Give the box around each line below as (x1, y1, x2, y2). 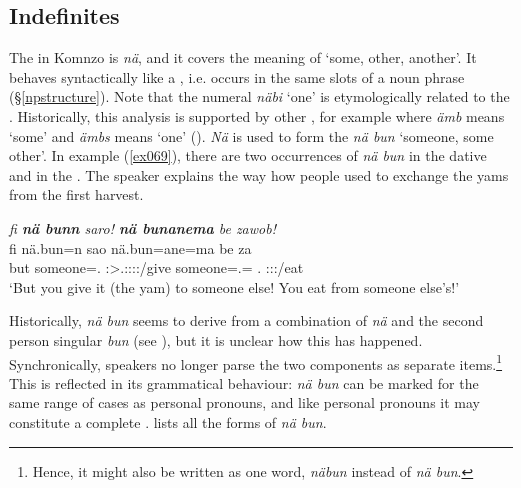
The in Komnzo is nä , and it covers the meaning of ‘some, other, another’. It (9, 47, 477, 68)
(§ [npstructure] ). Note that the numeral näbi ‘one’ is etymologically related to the (9, 86, 510, 107)
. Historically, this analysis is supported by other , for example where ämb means (9, 105, 505, 126)
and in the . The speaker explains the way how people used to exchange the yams (9, 164, 509, 185)
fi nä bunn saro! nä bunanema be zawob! (9, 217, 276, 238)
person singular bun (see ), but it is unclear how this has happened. (9, 329, 423, 350)
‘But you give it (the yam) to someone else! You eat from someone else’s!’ (9, 276, 460, 297)
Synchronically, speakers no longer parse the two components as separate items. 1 (9, 350, 503, 374)
